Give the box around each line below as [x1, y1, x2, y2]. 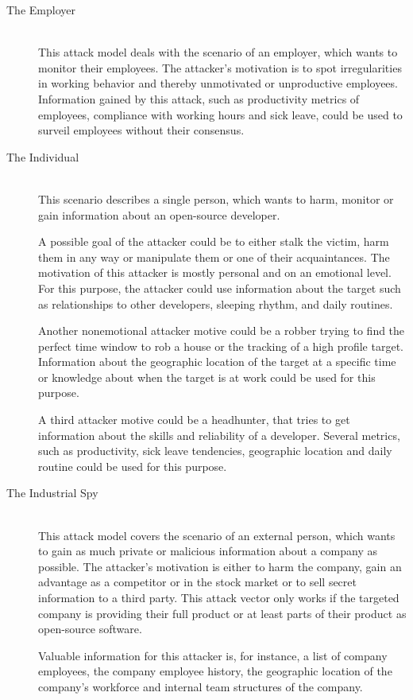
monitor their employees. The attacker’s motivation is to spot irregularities [38, 59, 402, 76]
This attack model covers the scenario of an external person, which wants [38, 527, 396, 543]
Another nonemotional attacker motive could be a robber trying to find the [38, 322, 405, 339]
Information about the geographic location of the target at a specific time [38, 353, 396, 370]
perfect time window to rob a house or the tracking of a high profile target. [38, 337, 403, 354]
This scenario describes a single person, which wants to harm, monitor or [38, 190, 394, 207]
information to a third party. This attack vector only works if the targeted [38, 589, 399, 605]
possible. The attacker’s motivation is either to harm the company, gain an [38, 558, 402, 574]
